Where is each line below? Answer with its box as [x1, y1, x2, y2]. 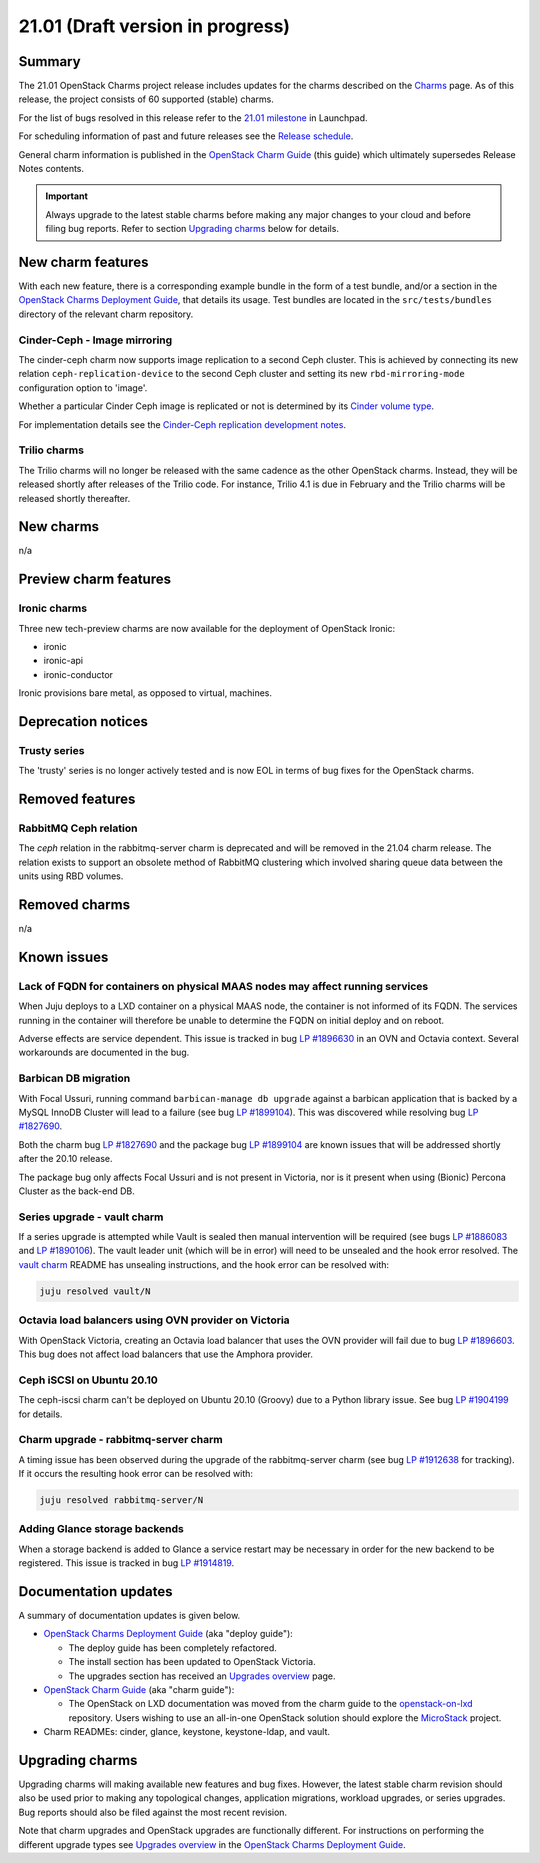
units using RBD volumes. [18, 870, 124, 882]
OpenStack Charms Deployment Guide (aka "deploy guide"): [43, 1628, 294, 1640]
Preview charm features [18, 571, 172, 588]
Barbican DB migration [18, 1071, 131, 1085]
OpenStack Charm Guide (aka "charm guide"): [43, 1684, 235, 1695]
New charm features [18, 254, 149, 270]
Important [45, 190, 89, 202]
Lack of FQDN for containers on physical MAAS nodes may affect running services [18, 979, 429, 993]
